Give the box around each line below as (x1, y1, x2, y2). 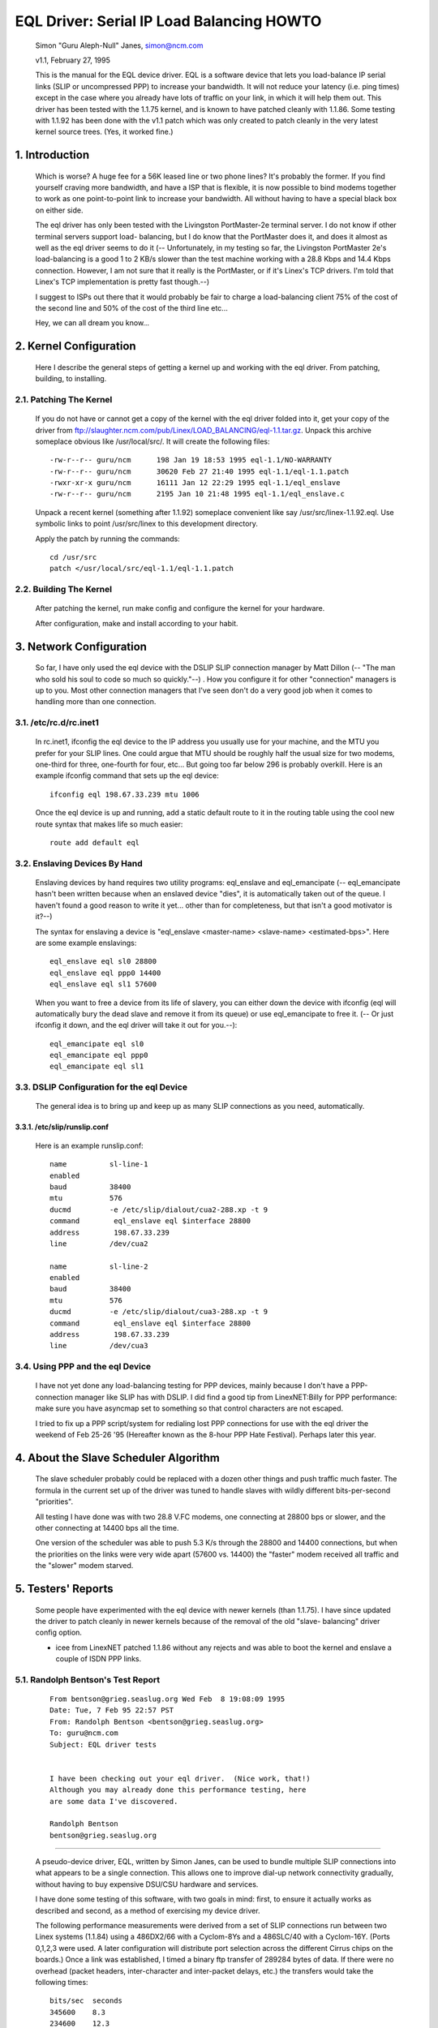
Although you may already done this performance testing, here (49, 1785, 307, 1794)
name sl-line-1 (49, 1160, 148, 1169)
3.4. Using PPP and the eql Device (15, 1361, 152, 1373)
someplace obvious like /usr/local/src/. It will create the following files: (35, 436, 271, 446)
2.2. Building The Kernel (15, 584, 113, 595)
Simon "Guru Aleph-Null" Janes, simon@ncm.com (35, 41, 204, 50)
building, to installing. (35, 374, 107, 384)
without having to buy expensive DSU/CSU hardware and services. (35, 1879, 259, 1889)
